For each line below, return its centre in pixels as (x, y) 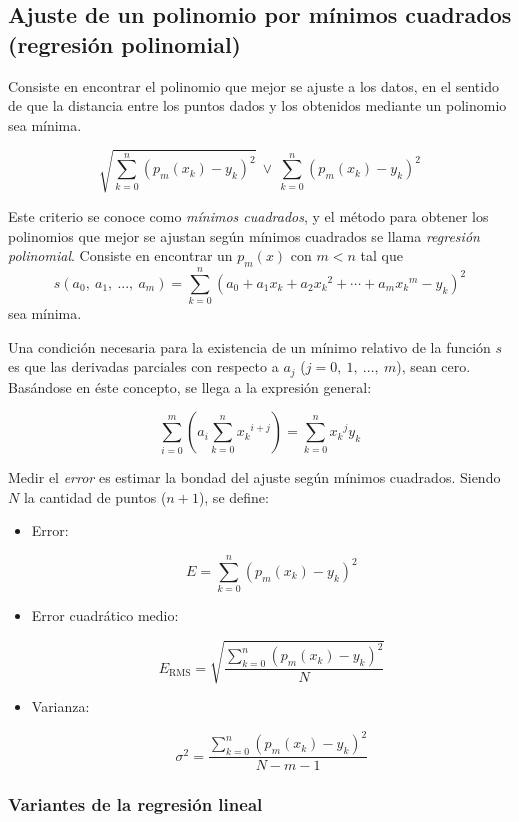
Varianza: (60, 706)
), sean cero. (433, 366)
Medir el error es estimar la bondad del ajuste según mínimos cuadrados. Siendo (254, 477)
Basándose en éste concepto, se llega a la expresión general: (190, 386)
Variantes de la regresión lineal (135, 804)
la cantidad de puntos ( (95, 496)
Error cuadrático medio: (105, 615)
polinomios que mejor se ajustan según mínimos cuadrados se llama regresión (244, 235)
